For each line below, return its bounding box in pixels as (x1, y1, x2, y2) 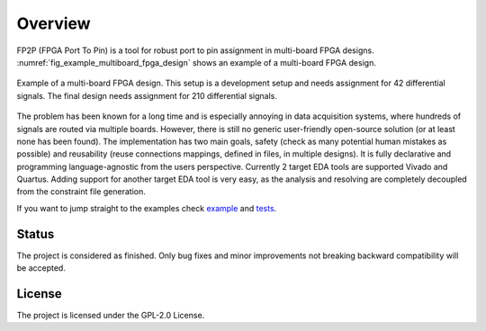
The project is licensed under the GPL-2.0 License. (16, 310, 205, 321)
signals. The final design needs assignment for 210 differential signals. (16, 90, 278, 101)
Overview (16, 13, 91, 33)
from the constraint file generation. (16, 186, 146, 197)
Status (16, 226, 55, 242)
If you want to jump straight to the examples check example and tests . (16, 202, 277, 213)
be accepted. (16, 263, 67, 273)
